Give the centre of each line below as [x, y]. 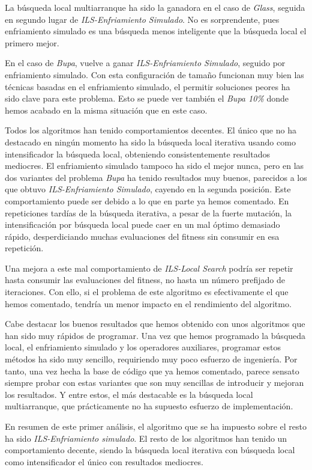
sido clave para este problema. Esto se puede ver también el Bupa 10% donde [147, 98]
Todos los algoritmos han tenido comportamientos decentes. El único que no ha [151, 130]
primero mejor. [32, 42]
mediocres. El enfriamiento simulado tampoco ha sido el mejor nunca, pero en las [154, 166]
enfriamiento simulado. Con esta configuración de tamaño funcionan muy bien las [154, 74]
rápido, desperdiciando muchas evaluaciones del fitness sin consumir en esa [142, 236]
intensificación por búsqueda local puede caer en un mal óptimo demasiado [142, 224]
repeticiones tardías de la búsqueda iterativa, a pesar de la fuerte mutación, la [148, 212]
